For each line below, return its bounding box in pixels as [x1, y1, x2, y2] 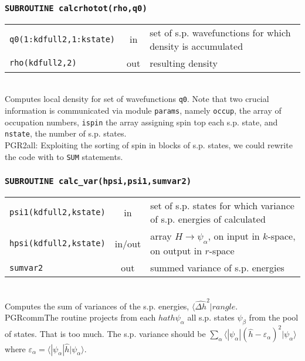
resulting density [150, 56, 218, 70]
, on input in [208, 229, 260, 243]
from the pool [249, 311, 299, 323]
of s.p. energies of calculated [150, 212, 266, 226]
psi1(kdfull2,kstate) [9, 207, 106, 217]
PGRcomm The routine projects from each [5, 311, 156, 323]
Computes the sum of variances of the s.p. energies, [5, 299, 189, 312]
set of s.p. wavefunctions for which [150, 25, 291, 39]
